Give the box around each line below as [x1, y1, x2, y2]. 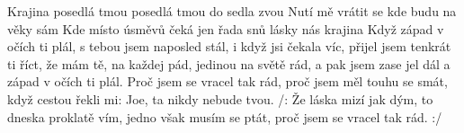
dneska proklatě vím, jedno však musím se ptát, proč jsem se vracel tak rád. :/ [7, 107, 442, 126]
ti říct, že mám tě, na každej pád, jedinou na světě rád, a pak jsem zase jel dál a [7, 54, 451, 73]
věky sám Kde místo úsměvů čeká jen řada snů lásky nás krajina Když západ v [7, 19, 444, 38]
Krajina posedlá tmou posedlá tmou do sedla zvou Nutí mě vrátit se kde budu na [7, 2, 457, 20]
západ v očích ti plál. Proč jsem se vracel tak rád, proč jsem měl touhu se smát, [7, 72, 448, 91]
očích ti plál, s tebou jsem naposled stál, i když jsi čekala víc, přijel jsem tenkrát [7, 37, 451, 56]
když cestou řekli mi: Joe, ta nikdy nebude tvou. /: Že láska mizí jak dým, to [7, 89, 433, 108]
